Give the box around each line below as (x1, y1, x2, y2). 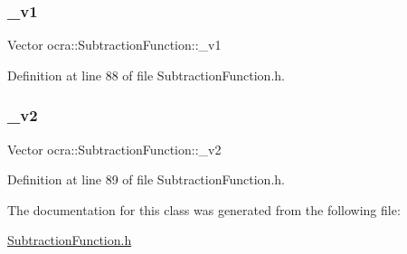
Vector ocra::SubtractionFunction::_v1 (7, 35, 222, 54)
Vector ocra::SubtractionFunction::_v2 (7, 139, 222, 158)
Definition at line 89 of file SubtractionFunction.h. (7, 170, 285, 189)
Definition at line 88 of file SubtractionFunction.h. (7, 65, 285, 84)
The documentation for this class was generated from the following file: (7, 200, 401, 219)
